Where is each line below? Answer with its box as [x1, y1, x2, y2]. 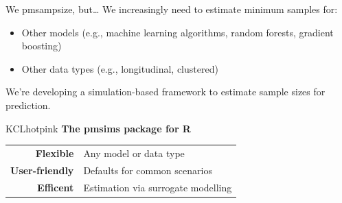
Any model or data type [83, 145, 185, 160]
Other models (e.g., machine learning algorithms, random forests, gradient [21, 25, 334, 39]
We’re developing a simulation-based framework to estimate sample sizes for [5, 84, 326, 99]
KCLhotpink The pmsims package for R [5, 121, 191, 135]
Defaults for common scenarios [83, 163, 212, 177]
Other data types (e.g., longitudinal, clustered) [21, 61, 218, 75]
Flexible [35, 145, 74, 160]
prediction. [5, 97, 51, 112]
